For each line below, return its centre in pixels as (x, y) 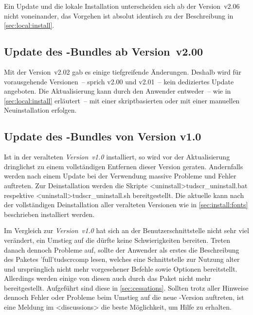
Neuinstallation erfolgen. (40, 110)
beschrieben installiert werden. (49, 214)
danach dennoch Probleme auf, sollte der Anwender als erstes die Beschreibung (122, 249)
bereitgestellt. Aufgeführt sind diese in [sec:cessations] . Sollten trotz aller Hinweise (126, 287)
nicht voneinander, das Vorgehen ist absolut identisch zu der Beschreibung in (119, 15)
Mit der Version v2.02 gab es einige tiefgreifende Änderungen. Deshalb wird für (123, 71)
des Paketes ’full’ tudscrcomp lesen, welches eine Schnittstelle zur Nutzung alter (122, 259)
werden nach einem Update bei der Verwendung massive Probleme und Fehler (120, 176)
